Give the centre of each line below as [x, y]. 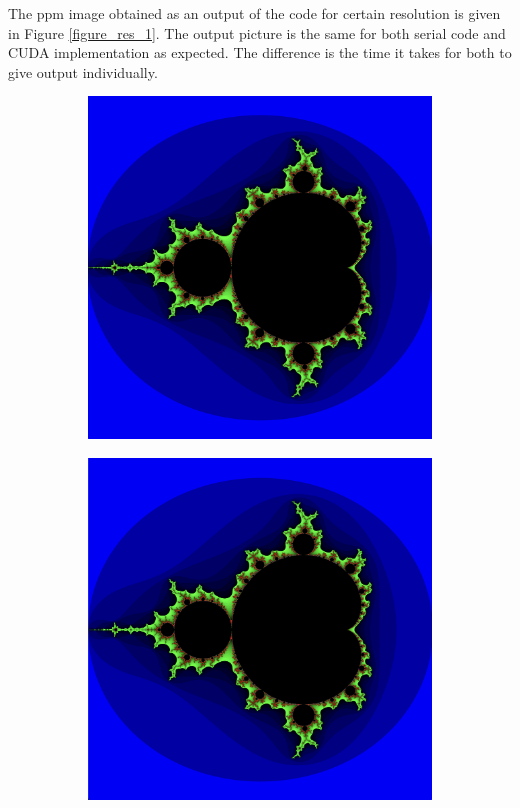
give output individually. [83, 71]
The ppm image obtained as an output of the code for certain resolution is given [254, 13]
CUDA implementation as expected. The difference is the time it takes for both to [260, 52]
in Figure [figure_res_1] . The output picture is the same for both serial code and [257, 32]
